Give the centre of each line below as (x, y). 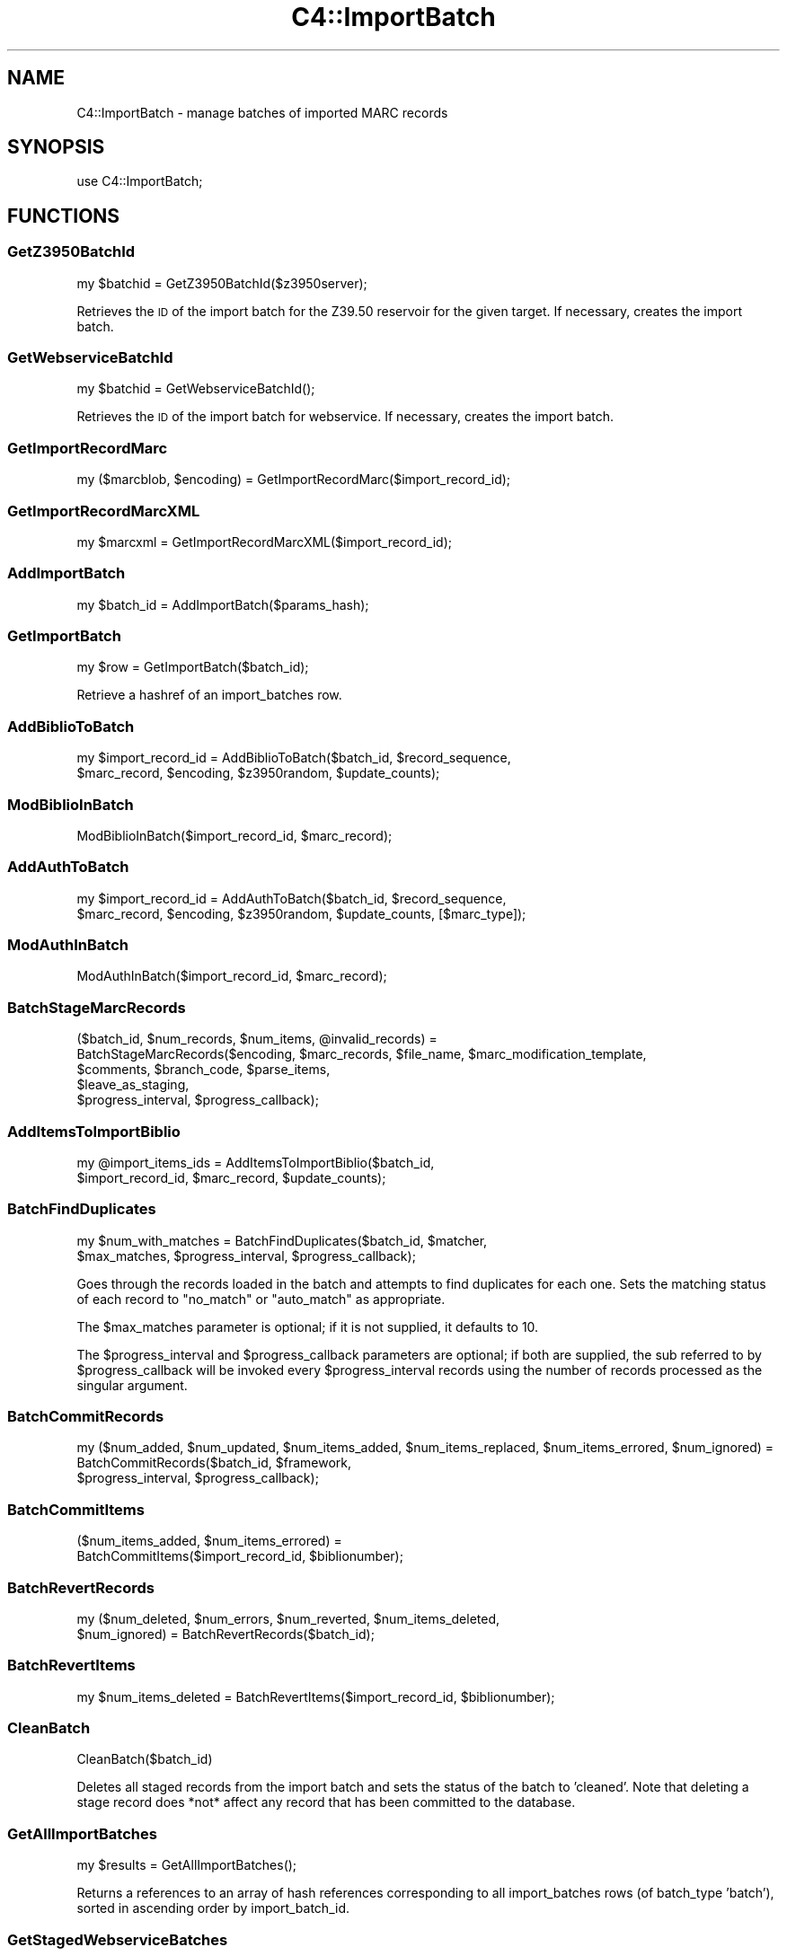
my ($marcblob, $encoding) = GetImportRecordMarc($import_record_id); (294, 480)
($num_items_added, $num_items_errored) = (209, 1541)
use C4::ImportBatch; (140, 181)
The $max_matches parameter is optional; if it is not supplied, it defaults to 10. (308, 1326)
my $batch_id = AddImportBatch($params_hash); (223, 604)
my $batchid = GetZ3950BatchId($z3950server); (222, 283)
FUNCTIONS (64, 216)
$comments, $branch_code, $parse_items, (203, 1070)
